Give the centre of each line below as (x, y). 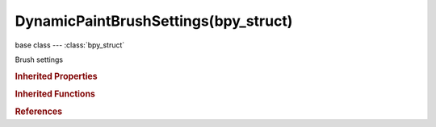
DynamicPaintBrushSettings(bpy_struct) (154, 21)
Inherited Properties (57, 76)
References (39, 112)
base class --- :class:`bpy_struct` (70, 45)
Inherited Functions (55, 94)
